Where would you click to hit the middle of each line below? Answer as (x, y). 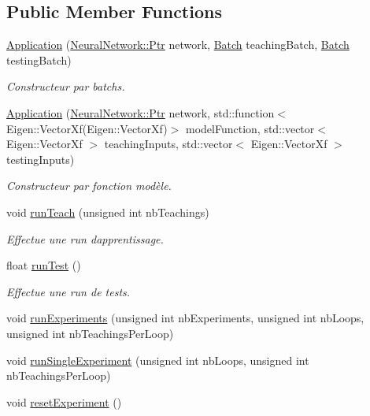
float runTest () (44, 265)
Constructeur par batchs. (66, 86)
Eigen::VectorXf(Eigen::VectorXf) (87, 128)
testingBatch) (39, 59)
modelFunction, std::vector (250, 128)
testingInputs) (41, 159)
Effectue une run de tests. (68, 291)
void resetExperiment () (64, 401)
